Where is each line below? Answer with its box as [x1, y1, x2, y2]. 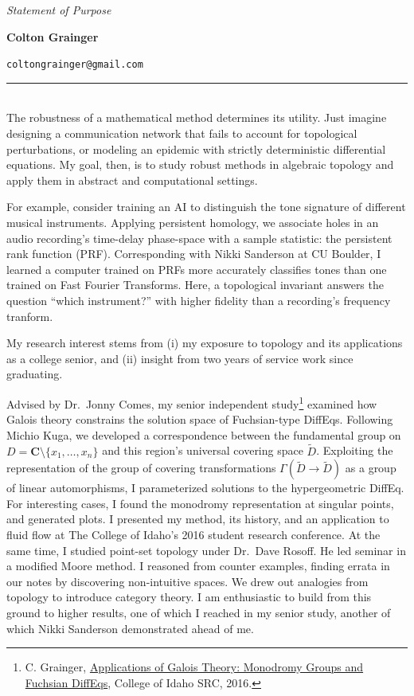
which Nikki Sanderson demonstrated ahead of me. [6, 620, 254, 636]
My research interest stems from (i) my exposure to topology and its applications [6, 334, 403, 351]
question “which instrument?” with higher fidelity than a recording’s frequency [6, 291, 391, 308]
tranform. [6, 307, 53, 324]
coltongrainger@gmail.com [6, 59, 143, 71]
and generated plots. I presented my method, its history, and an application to [6, 510, 389, 527]
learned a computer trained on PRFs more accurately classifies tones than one [6, 260, 387, 277]
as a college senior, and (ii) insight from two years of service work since [6, 350, 353, 366]
